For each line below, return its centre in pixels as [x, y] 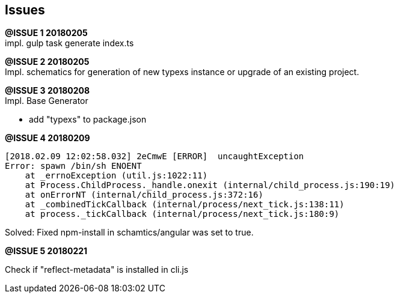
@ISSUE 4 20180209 [47, 138]
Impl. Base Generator [47, 101]
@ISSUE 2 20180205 [47, 62]
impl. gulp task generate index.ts [69, 43]
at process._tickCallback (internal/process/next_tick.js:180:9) [182, 214]
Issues [25, 10]
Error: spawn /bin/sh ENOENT [73, 166]
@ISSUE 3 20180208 [47, 91]
